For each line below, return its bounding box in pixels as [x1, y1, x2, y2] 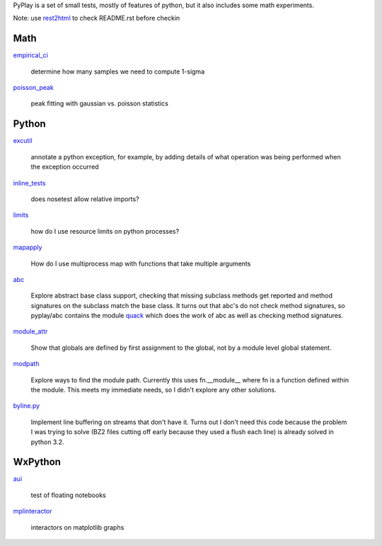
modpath [13, 360, 40, 368]
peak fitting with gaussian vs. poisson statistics [30, 99, 169, 108]
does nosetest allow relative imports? [30, 195, 139, 203]
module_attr [13, 327, 48, 336]
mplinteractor [13, 507, 52, 516]
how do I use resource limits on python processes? [30, 227, 180, 235]
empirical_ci [13, 51, 49, 59]
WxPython [13, 456, 62, 468]
